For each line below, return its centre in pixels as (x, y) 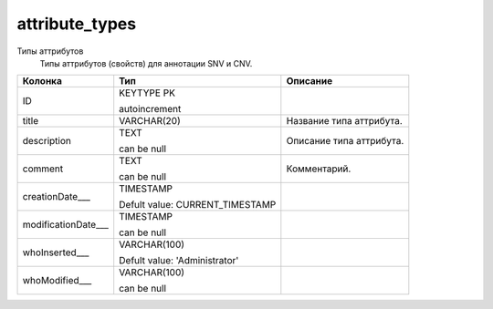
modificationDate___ (66, 225)
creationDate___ (57, 197)
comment (43, 169)
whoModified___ (57, 281)
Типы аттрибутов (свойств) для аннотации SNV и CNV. (146, 63)
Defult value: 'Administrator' (179, 261)
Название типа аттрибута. (345, 121)
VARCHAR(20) (150, 121)
